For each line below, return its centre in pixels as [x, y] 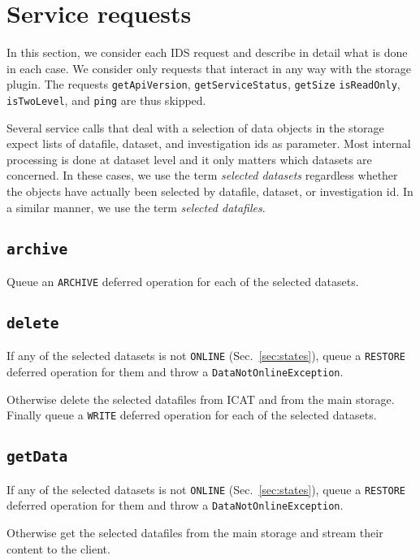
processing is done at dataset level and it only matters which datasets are [189, 159]
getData [37, 457]
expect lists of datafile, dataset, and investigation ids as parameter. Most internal [209, 143]
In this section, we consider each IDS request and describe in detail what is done [207, 52]
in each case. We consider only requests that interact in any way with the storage [209, 68]
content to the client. [58, 548]
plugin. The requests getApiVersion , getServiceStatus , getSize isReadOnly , [204, 84]
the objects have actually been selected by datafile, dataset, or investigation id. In [210, 191]
